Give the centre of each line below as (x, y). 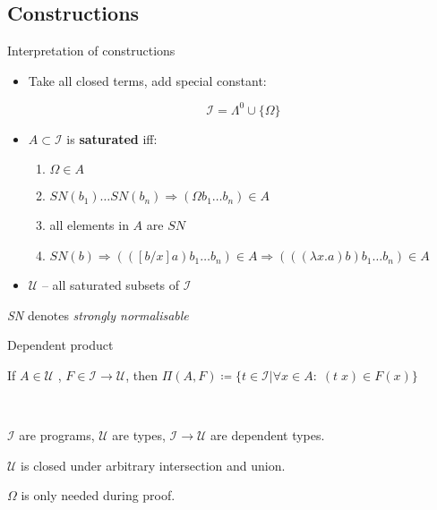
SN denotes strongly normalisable (98, 314)
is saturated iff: (112, 138)
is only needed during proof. (98, 495)
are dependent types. (268, 435)
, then (141, 374)
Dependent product (60, 345)
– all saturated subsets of (111, 285)
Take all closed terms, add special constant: (147, 80)
